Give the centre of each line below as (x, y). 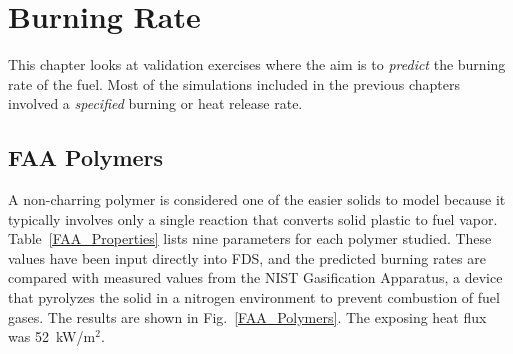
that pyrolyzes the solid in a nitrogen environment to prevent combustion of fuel (254, 297)
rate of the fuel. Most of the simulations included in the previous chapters (234, 83)
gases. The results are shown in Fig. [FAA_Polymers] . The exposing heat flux (247, 316)
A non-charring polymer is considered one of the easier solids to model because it (257, 199)
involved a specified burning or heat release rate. (155, 103)
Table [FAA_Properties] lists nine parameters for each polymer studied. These (250, 238)
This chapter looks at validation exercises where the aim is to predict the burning (257, 64)
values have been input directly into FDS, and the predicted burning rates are (247, 257)
